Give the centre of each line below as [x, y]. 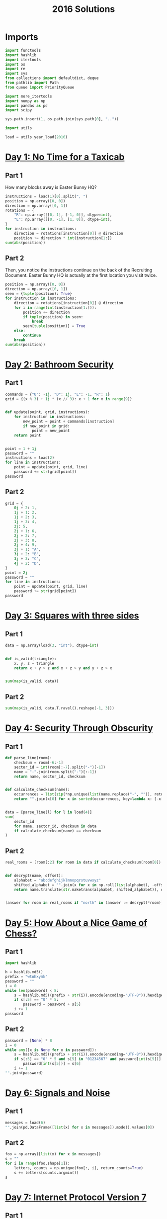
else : [20, 331]
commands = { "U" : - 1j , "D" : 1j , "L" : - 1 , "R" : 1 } [58, 394]
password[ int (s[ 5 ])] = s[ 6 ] [52, 1064]
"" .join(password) [24, 1073]
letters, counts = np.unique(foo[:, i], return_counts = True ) [79, 1168]
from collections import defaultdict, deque [52, 78]
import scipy [19, 110]
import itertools [23, 60]
